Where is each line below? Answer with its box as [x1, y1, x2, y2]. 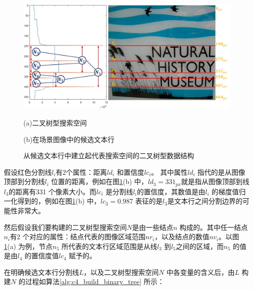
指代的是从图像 [197, 166, 246, 177]
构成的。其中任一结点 [179, 222, 248, 232]
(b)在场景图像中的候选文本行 [23, 134, 115, 144]
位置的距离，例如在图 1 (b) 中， [51, 176, 148, 186]
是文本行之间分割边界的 [167, 196, 243, 206]
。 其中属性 [151, 166, 188, 177]
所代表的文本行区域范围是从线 [61, 241, 157, 251]
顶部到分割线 [4, 176, 45, 186]
